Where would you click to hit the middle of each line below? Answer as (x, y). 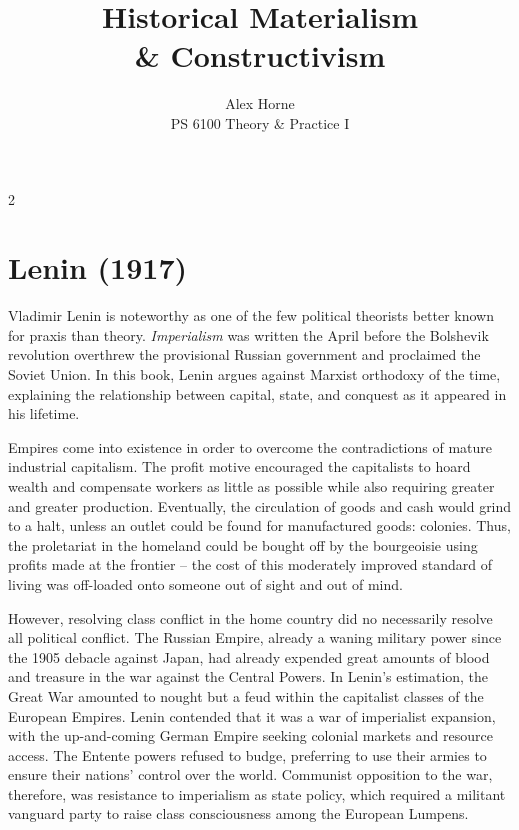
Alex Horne (260, 103)
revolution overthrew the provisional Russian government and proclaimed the (244, 354)
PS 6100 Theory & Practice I (260, 122)
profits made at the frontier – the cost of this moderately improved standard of (250, 564)
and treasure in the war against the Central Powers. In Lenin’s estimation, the (248, 676)
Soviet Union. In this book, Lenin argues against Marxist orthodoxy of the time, (254, 374)
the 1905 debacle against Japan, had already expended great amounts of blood (249, 656)
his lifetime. (44, 413)
